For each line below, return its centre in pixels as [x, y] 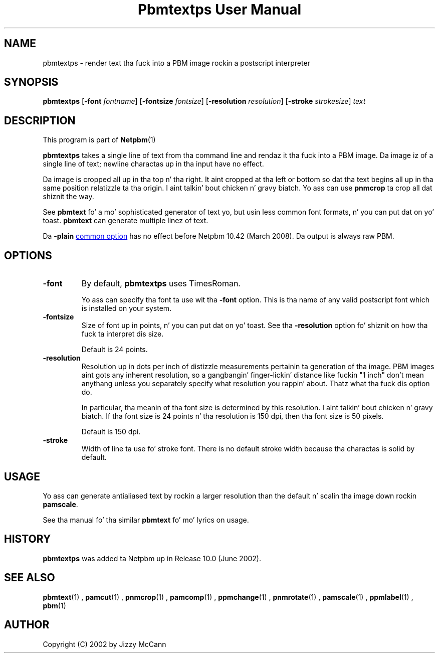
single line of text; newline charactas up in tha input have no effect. [153, 164]
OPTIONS [28, 255]
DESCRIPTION [40, 120]
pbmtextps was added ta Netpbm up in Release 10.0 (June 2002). [152, 558]
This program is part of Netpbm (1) [99, 140]
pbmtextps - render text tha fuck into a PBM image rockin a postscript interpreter [176, 63]
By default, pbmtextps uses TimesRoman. [161, 284]
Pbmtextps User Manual [220, 10]
